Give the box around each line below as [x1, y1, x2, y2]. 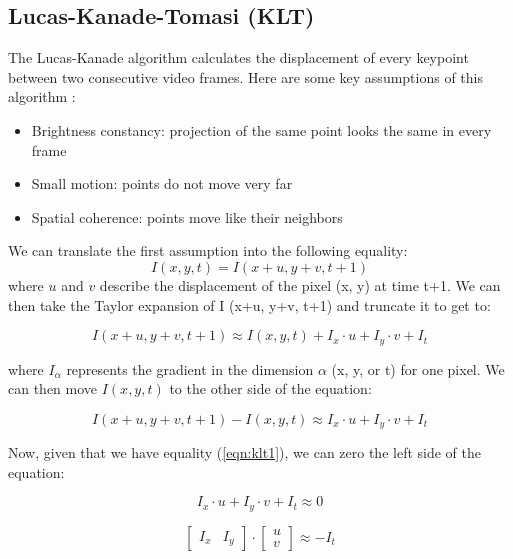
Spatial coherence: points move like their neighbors [31, 206, 343, 227]
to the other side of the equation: [169, 378, 372, 399]
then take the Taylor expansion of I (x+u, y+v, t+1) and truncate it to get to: [8, 294, 491, 315]
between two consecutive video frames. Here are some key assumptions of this [8, 66, 484, 87]
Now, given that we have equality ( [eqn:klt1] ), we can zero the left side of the [8, 442, 481, 463]
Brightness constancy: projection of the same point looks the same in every [31, 119, 492, 140]
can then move [8, 378, 98, 399]
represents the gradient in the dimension [66, 358, 314, 379]
